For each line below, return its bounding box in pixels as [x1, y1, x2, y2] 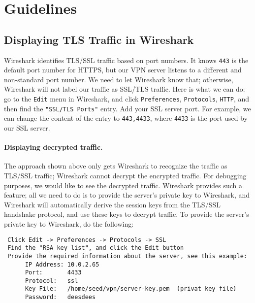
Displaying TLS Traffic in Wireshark [4, 32, 194, 47]
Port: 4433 [25, 269, 82, 276]
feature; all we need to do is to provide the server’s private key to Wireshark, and [4, 190, 250, 200]
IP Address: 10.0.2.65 [25, 261, 99, 268]
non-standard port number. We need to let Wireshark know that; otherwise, [4, 74, 233, 84]
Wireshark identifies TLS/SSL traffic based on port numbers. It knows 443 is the [4, 55, 249, 65]
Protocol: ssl [25, 277, 78, 284]
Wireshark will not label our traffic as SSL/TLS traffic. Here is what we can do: [4, 84, 245, 94]
